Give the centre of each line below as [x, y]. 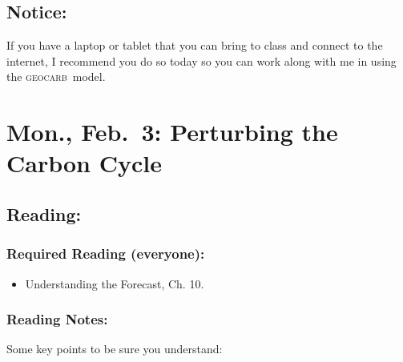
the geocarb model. [56, 76]
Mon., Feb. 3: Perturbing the [172, 132]
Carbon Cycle [84, 163]
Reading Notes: [57, 319]
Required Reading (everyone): [106, 253]
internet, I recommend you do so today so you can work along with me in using [201, 60]
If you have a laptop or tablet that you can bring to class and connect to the [195, 45]
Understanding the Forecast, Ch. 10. [115, 283]
